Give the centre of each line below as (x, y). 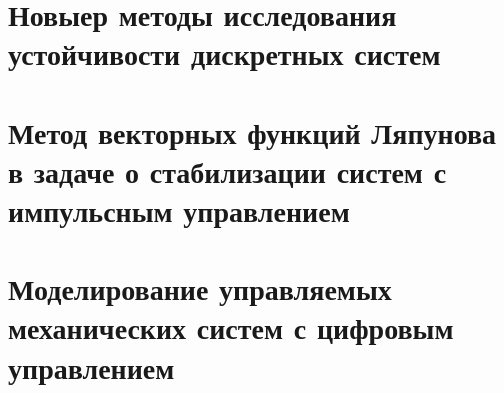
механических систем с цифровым (231, 327)
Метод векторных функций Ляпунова (252, 131)
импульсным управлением (179, 209)
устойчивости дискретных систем (224, 53)
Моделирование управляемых (200, 288)
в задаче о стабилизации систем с (227, 170)
